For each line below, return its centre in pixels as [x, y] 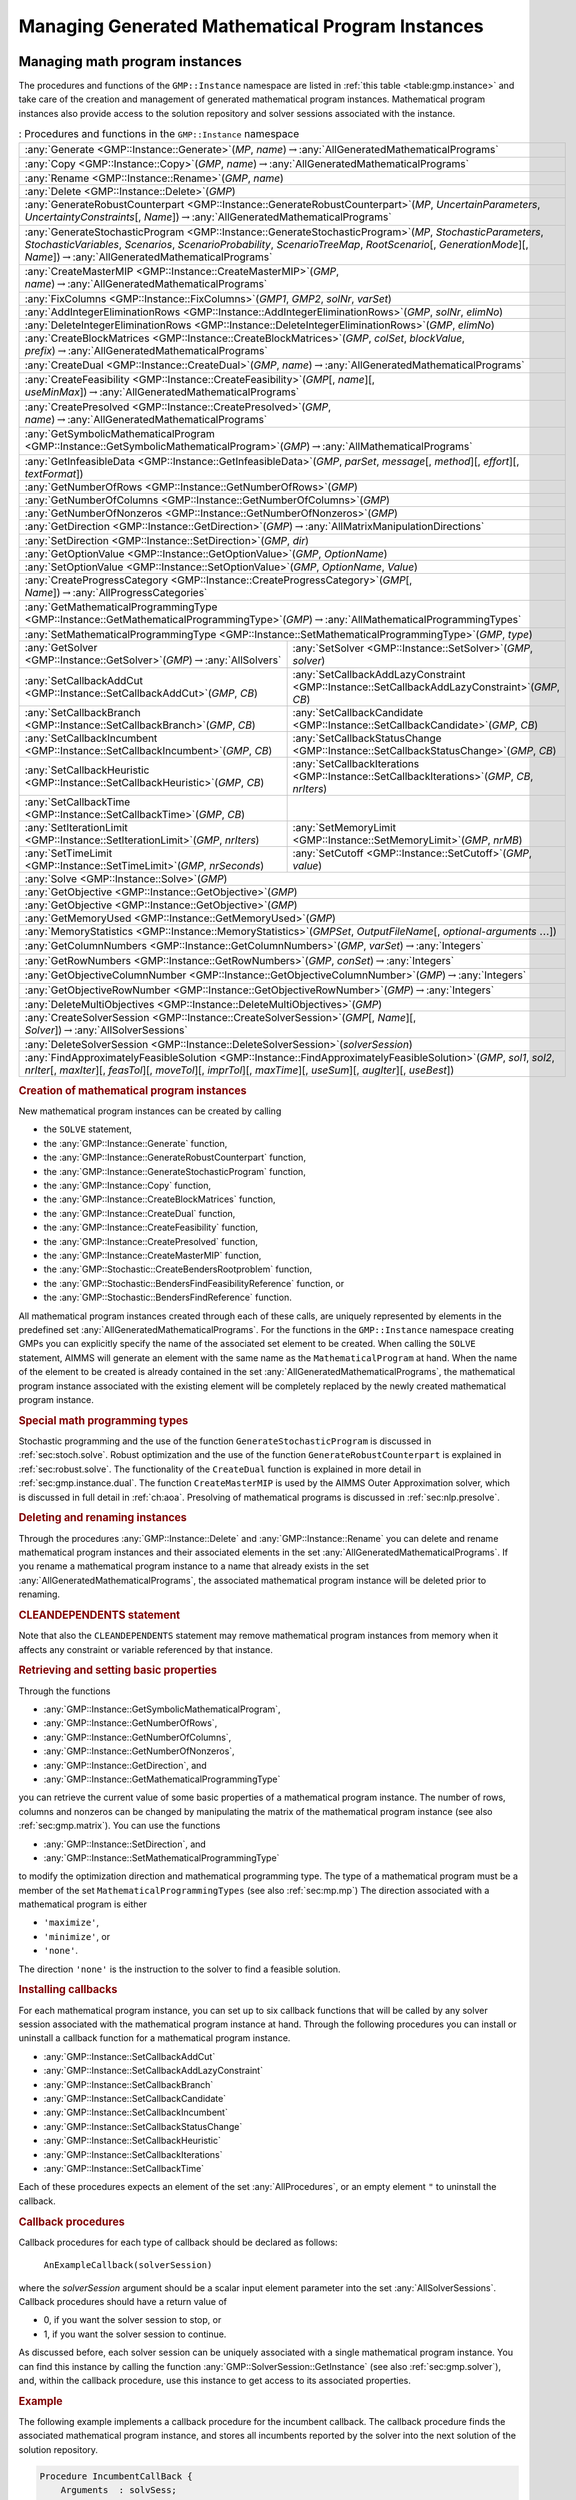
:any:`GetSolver [61, 647]
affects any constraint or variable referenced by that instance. [146, 1649]
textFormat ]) [54, 473]
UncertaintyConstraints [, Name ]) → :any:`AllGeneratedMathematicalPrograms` [208, 217]
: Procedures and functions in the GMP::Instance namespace [159, 134]
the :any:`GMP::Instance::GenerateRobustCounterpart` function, [175, 1157]
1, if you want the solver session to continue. [135, 2334]
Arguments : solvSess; [118, 2490]
